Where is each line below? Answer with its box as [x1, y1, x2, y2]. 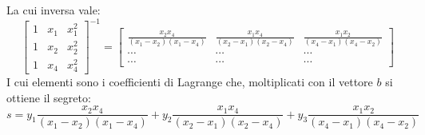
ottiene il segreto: [6, 89, 91, 105]
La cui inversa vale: [6, 2, 101, 18]
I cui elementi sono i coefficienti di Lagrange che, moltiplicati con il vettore [6, 73, 373, 89]
